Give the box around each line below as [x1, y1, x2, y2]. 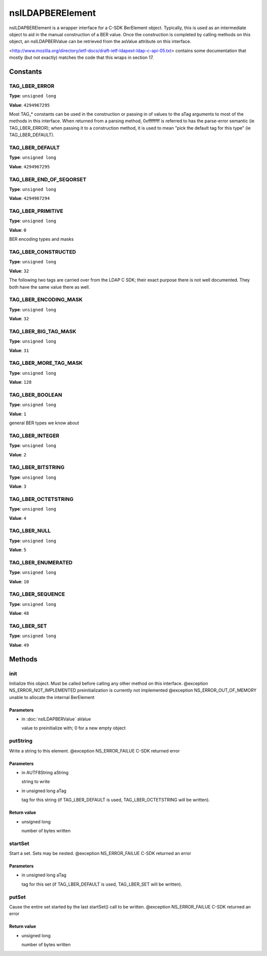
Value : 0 [9, 227, 27, 233]
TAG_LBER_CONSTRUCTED [9, 248, 76, 255]
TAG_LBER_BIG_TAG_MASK [9, 328, 77, 335]
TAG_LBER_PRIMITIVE [9, 208, 64, 215]
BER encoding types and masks [9, 236, 74, 242]
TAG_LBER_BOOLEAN [9, 391, 62, 398]
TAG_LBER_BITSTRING [9, 464, 65, 471]
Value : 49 [9, 642, 29, 648]
